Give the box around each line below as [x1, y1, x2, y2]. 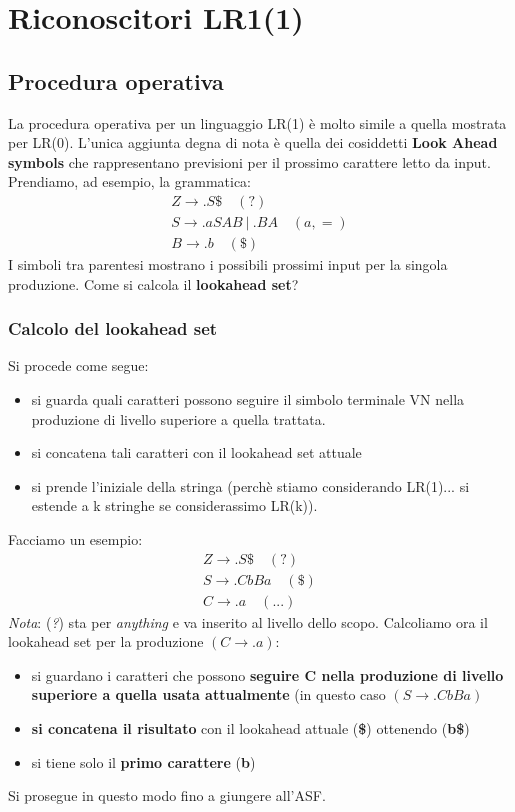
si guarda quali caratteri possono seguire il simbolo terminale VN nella [31, 389, 465, 410]
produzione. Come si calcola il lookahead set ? [8, 273, 299, 294]
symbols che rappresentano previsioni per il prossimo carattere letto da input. [8, 151, 491, 172]
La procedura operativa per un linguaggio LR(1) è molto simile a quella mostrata [8, 112, 507, 133]
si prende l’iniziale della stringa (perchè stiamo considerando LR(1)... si [31, 475, 470, 496]
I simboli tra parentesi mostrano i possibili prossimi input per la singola [8, 254, 448, 275]
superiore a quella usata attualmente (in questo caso [31, 684, 386, 705]
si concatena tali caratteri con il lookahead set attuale [31, 442, 362, 463]
